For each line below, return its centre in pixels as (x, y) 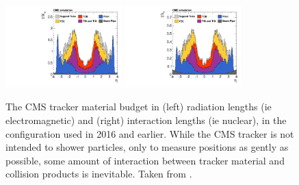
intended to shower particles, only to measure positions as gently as (147, 147)
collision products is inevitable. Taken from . (99, 174)
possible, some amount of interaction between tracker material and (145, 160)
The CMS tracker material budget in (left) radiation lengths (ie (139, 107)
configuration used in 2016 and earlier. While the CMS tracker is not (150, 133)
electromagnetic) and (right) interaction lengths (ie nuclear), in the (146, 120)
